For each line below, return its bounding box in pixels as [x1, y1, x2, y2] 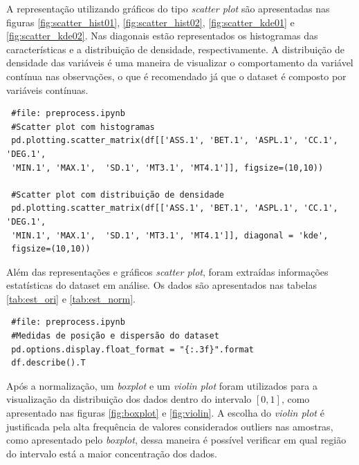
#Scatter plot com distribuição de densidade [11, 189, 224, 200]
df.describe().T [11, 358, 86, 368]
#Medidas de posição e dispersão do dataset [11, 331, 219, 341]
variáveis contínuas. [6, 82, 89, 97]
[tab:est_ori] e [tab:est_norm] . [6, 291, 136, 305]
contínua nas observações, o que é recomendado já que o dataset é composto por [6, 68, 347, 83]
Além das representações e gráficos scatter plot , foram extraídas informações [6, 264, 329, 278]
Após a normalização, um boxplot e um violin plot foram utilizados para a [6, 378, 317, 392]
